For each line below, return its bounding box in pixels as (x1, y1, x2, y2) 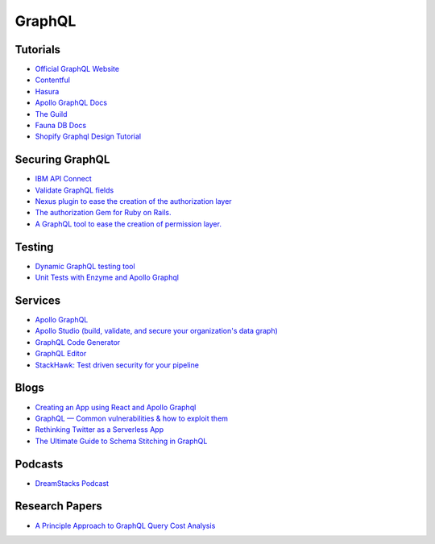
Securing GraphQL (14, 153, 110, 167)
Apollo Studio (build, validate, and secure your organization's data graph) (35, 326, 278, 336)
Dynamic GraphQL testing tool (35, 261, 136, 271)
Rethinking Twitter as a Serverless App (35, 425, 164, 434)
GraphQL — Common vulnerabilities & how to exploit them (35, 413, 229, 423)
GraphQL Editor (35, 349, 87, 359)
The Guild (35, 109, 68, 118)
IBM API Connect (35, 174, 92, 184)
